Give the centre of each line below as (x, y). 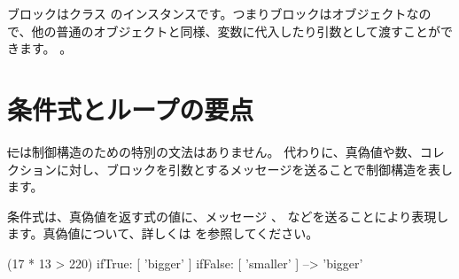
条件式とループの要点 (131, 108)
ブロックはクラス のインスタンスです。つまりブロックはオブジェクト (207, 13)
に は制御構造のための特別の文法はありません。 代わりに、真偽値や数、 (214, 151)
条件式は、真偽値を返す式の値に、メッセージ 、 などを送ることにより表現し (228, 216)
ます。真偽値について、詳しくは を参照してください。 (163, 233)
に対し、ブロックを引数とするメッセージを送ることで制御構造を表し (254, 169)
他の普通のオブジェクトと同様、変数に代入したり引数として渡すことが (236, 31)
